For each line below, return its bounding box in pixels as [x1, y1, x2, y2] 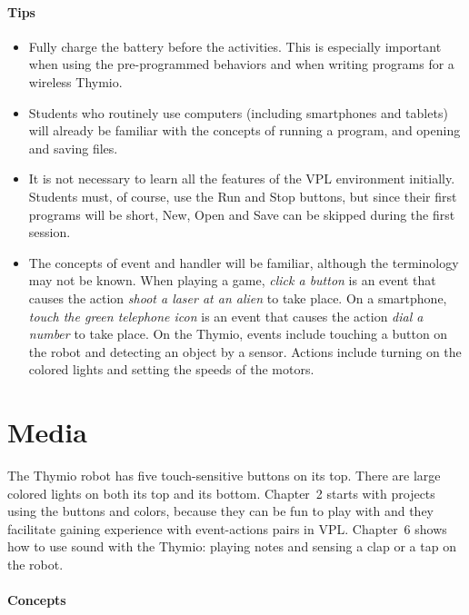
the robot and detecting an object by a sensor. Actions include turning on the [28, 342, 462, 361]
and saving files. [28, 138, 118, 157]
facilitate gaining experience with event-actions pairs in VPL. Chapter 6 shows [7, 519, 447, 538]
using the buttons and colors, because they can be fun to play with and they [7, 501, 434, 521]
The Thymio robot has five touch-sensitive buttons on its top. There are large [7, 466, 441, 485]
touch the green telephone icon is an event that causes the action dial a [28, 306, 424, 325]
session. [28, 223, 71, 242]
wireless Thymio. [28, 72, 123, 91]
